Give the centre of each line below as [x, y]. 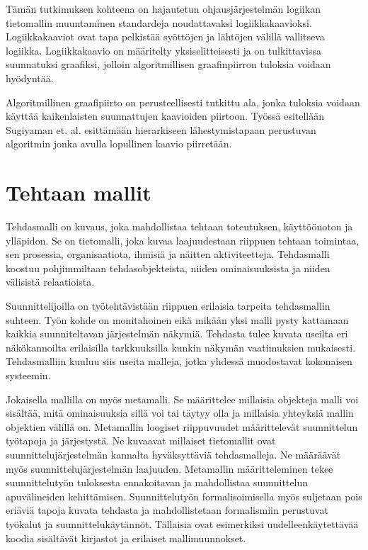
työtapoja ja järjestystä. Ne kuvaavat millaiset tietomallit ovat [141, 440]
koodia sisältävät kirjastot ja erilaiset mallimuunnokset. [126, 538]
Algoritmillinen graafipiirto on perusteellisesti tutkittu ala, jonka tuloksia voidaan [183, 102]
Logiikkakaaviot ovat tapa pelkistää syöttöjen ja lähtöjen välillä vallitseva [165, 37]
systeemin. [28, 375]
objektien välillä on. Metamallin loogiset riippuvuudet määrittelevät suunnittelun [182, 426]
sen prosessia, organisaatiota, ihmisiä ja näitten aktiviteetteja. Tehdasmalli [168, 254]
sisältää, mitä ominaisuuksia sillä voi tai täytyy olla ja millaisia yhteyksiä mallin [180, 413]
